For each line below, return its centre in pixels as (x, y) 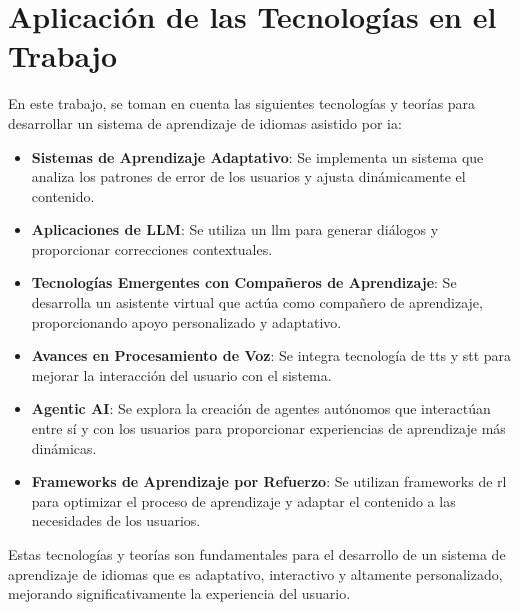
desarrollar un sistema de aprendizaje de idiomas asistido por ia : (205, 122)
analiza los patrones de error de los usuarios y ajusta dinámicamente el (248, 176)
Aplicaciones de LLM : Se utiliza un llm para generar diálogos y (235, 229)
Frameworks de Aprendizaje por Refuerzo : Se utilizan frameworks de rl (269, 481)
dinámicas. (64, 447)
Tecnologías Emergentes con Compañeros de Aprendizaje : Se (244, 282)
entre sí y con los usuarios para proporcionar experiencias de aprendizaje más (268, 428)
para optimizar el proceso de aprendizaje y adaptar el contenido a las (243, 500)
